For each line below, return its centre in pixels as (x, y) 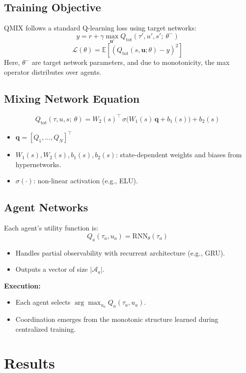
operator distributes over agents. (53, 72)
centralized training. (46, 329)
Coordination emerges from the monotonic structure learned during (117, 319)
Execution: (22, 285)
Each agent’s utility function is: (51, 228)
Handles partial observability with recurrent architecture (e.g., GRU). (120, 252)
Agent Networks (46, 207)
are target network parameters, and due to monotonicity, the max (131, 62)
